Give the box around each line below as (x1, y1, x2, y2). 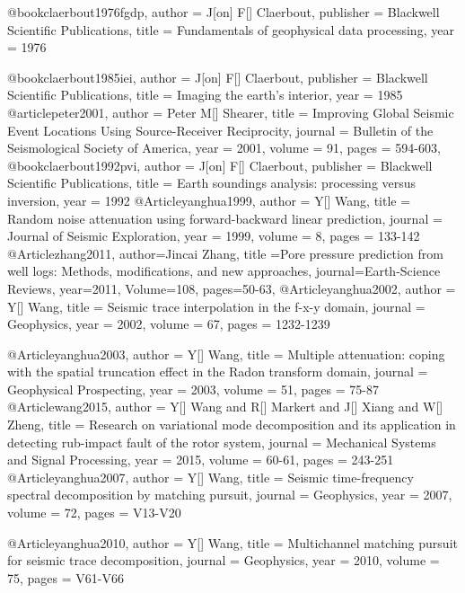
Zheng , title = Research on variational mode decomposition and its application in (7, 415, 456, 434)
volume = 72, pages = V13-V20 (7, 503, 181, 522)
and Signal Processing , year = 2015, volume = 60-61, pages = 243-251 (7, 450, 394, 469)
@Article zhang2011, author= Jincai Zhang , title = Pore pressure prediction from (7, 243, 443, 262)
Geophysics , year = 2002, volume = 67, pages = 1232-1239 (7, 314, 330, 333)
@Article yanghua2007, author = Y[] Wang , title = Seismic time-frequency (7, 467, 414, 486)
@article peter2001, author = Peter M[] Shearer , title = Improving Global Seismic (7, 102, 454, 121)
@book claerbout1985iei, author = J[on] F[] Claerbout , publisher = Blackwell (7, 67, 428, 86)
